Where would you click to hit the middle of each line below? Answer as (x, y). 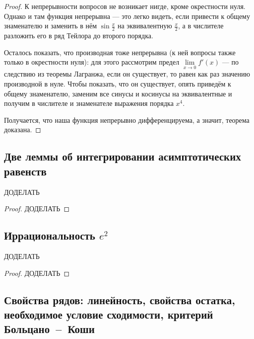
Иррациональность (50, 235)
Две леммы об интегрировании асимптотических (123, 156)
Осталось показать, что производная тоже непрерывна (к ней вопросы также (120, 52)
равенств (25, 171)
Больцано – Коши (49, 329)
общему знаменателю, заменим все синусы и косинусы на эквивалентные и (118, 93)
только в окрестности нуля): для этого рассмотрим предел (92, 62)
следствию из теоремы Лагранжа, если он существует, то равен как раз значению (127, 74)
